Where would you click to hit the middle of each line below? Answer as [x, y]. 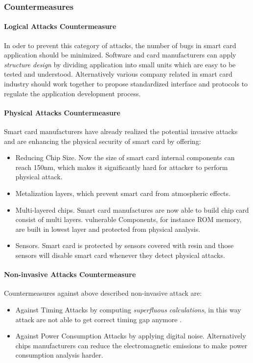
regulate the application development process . [72, 93]
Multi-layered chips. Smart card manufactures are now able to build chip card [132, 209]
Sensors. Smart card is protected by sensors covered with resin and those [125, 245]
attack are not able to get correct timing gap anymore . [99, 319]
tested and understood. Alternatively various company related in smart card [118, 74]
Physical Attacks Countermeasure [62, 112]
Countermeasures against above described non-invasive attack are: [103, 293]
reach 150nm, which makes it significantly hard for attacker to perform [122, 167]
